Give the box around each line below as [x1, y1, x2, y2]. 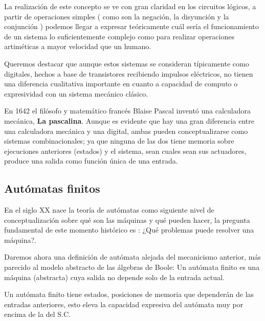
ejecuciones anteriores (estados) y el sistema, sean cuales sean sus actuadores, [4, 145, 247, 156]
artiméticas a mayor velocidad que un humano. [4, 41, 151, 52]
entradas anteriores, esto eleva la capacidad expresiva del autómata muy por [4, 299, 244, 309]
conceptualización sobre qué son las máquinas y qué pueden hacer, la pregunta [4, 214, 250, 225]
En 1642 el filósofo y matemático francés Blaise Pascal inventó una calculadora [4, 105, 251, 116]
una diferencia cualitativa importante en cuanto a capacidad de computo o [4, 78, 238, 89]
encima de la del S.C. [4, 309, 71, 319]
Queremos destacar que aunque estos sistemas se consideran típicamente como [4, 58, 249, 68]
